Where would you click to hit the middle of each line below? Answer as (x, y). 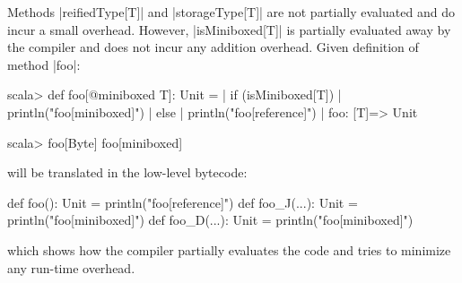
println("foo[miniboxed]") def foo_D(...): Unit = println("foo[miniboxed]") (210, 220)
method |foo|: (44, 64)
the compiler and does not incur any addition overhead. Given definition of (213, 47)
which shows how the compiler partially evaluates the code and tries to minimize (229, 249)
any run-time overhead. (71, 267)
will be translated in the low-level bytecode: (127, 172)
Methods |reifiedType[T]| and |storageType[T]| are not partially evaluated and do (231, 12)
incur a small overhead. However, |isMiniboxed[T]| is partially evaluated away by (229, 29)
